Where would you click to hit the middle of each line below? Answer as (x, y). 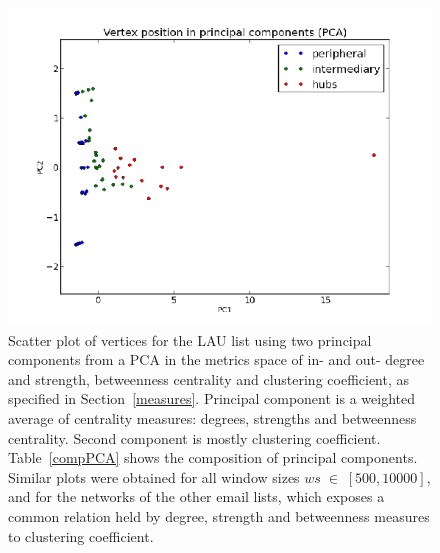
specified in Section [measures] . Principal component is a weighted (211, 398)
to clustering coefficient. (81, 535)
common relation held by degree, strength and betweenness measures (219, 515)
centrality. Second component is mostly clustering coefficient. (194, 437)
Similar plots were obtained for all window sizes (154, 476)
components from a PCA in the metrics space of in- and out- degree (216, 359)
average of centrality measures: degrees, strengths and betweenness (212, 417)
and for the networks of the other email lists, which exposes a (196, 496)
